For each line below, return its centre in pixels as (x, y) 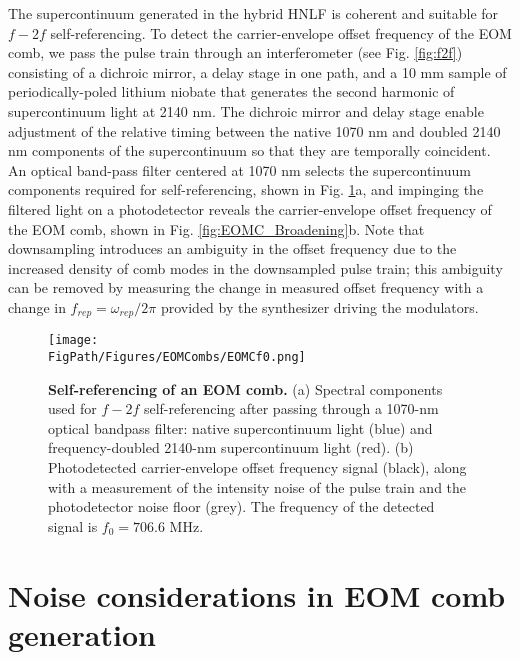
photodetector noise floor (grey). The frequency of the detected (241, 506)
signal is (73, 525)
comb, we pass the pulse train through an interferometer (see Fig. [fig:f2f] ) (235, 52)
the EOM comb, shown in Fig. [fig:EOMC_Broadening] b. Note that (216, 228)
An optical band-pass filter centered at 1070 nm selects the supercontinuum (239, 169)
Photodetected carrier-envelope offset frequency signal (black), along (257, 467)
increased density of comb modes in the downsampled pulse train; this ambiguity (255, 267)
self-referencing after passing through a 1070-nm (291, 408)
